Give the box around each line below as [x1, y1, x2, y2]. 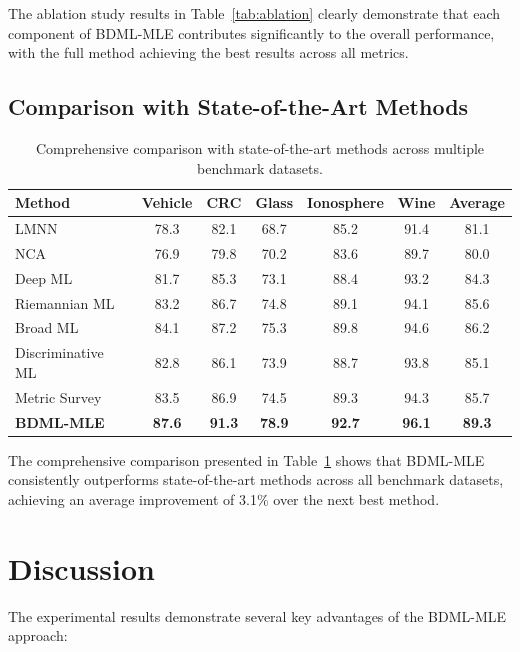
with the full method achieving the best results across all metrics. [8, 42, 409, 63]
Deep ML [15, 267, 73, 288]
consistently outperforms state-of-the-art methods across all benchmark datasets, [8, 469, 504, 490]
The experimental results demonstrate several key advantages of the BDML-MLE [8, 605, 507, 626]
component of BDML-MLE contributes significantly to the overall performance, [8, 22, 495, 43]
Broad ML [15, 317, 79, 338]
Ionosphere [307, 192, 384, 213]
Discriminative [15, 342, 104, 363]
